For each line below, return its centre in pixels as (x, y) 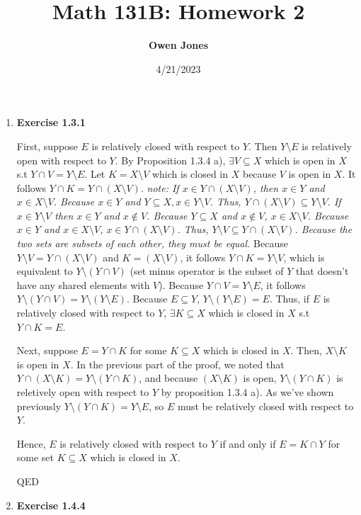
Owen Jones (178, 45)
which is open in (300, 160)
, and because (168, 378)
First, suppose (47, 146)
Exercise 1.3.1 (51, 122)
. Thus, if (289, 299)
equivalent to (45, 271)
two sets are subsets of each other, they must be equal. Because (152, 243)
